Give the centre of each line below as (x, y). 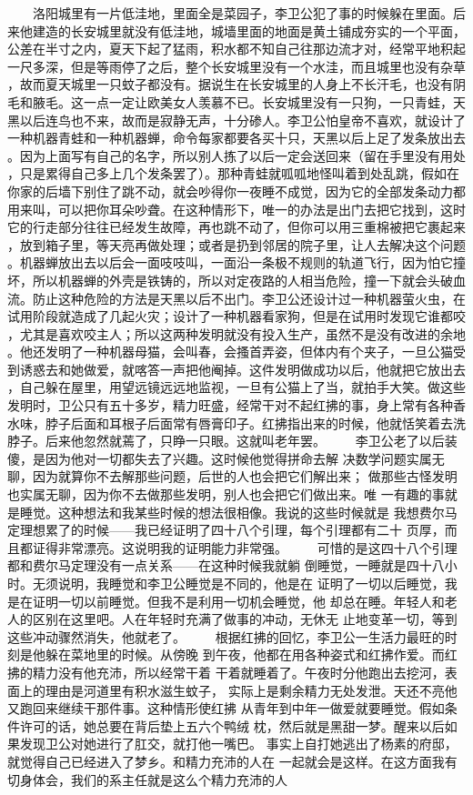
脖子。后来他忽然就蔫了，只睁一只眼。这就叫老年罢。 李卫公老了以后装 (232, 441)
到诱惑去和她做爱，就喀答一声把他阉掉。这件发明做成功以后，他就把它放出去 (236, 369)
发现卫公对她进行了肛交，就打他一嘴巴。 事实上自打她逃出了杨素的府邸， (238, 744)
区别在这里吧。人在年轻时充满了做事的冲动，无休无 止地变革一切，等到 (245, 619)
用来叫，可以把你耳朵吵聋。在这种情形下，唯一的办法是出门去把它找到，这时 (236, 209)
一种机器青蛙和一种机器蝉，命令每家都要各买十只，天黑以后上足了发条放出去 (236, 138)
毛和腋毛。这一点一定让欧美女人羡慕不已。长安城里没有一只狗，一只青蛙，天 (236, 101)
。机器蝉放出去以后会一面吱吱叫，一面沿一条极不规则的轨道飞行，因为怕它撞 (236, 262)
